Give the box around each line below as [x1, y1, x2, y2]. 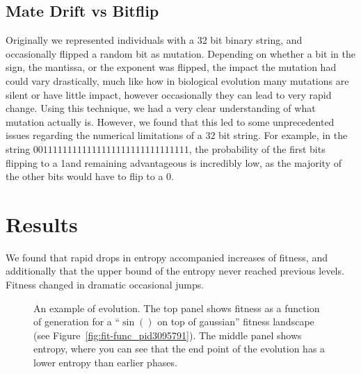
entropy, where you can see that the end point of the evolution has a [33, 341, 326, 356]
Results [6, 209, 78, 238]
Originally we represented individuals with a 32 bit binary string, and [6, 33, 303, 47]
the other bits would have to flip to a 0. [6, 169, 175, 184]
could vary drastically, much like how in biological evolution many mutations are [6, 73, 349, 88]
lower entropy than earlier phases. [33, 355, 177, 370]
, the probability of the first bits [188, 141, 326, 156]
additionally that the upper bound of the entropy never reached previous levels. [6, 263, 344, 278]
